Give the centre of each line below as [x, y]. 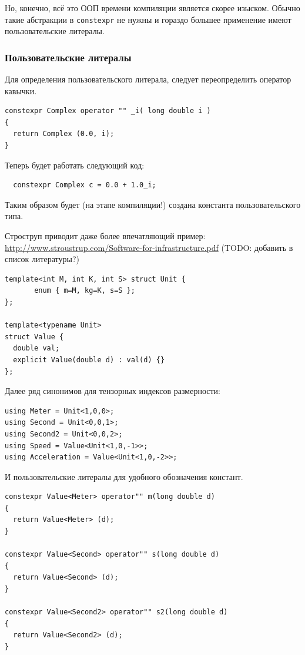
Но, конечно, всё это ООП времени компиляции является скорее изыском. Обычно [152, 8]
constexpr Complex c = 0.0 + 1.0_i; [85, 185]
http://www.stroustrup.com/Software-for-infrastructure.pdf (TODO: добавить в [149, 247]
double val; [36, 348]
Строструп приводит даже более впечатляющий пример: [105, 236]
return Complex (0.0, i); [64, 134]
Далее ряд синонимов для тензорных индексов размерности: [113, 391]
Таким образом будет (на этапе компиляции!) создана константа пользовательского [153, 204]
